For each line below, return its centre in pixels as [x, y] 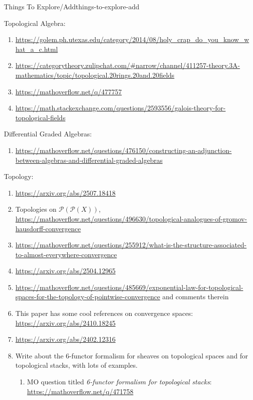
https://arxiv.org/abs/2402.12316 [66, 339]
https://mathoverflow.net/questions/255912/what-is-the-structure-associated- [131, 245]
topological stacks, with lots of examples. [77, 365]
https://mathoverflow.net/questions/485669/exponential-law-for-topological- [129, 287]
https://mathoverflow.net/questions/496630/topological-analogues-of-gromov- [131, 218]
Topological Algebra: [35, 23]
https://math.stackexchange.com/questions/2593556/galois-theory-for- [120, 108]
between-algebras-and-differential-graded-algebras [89, 160]
